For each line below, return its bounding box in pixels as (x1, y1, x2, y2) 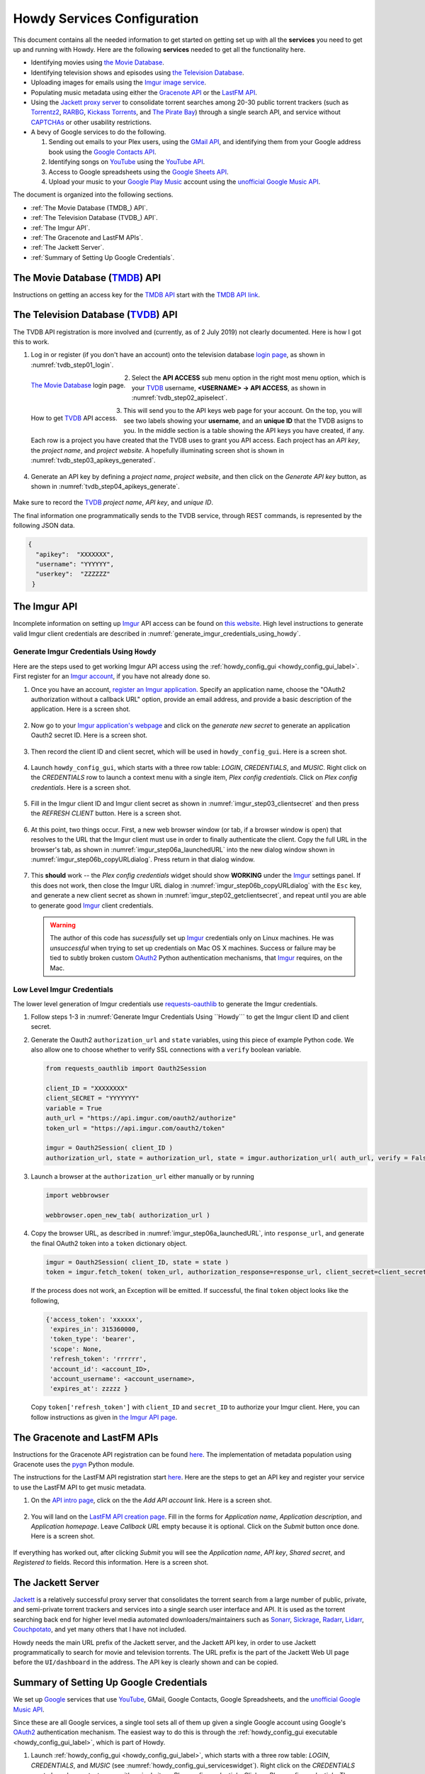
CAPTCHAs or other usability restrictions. (30, 118, 152, 126)
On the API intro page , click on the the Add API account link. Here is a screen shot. (30, 1496, 272, 1504)
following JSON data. (13, 522, 75, 530)
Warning (50, 920, 76, 929)
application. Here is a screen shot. (30, 705, 131, 713)
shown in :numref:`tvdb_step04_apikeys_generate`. (30, 483, 180, 491)
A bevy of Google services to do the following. (30, 128, 166, 136)
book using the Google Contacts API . (48, 148, 157, 156)
